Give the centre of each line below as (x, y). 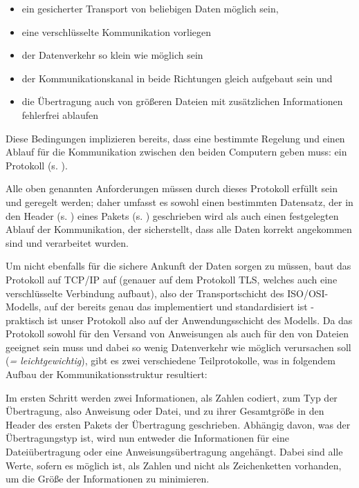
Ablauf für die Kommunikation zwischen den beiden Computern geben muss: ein (176, 152)
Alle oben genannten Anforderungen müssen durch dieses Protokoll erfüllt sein (172, 188)
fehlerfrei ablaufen (60, 114)
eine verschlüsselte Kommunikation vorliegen (117, 31)
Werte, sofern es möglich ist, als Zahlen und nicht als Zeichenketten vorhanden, (174, 465)
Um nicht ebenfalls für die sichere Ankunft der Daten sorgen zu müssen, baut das (178, 266)
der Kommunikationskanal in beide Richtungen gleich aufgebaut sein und (177, 78)
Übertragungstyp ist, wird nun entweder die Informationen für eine (147, 438)
